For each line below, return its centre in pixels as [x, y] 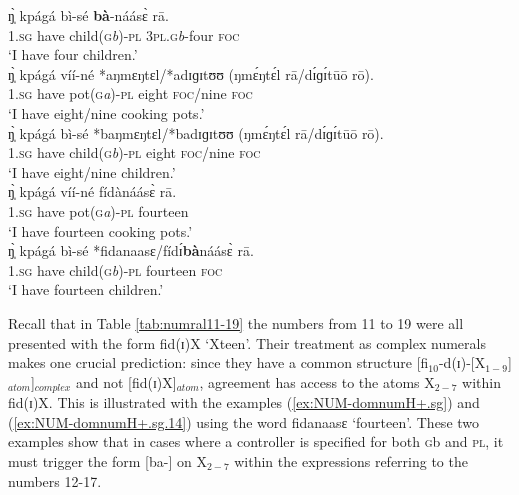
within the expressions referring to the [351, 460]
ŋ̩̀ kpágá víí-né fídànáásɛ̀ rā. [92, 191]
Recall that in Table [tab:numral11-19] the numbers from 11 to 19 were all [236, 322]
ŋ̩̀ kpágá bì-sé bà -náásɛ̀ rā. [88, 15]
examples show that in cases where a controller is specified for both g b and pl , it [256, 441]
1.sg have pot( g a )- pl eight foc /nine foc [130, 93]
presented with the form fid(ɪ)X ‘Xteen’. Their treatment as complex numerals [247, 342]
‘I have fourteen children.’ [86, 289]
